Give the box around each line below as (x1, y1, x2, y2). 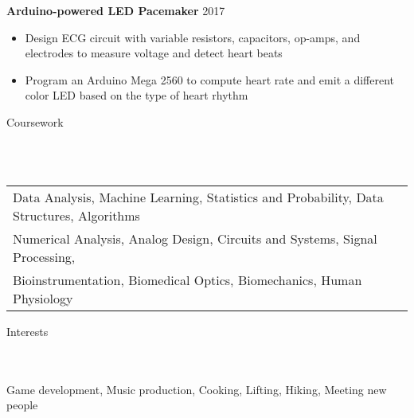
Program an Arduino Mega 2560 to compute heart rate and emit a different (25, 71, 394, 88)
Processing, (13, 247, 76, 266)
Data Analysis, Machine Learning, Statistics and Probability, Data (13, 187, 384, 206)
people (6, 397, 38, 413)
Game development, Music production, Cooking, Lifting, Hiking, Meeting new (6, 381, 387, 397)
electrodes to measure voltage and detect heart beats (25, 45, 283, 61)
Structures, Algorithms (13, 205, 140, 225)
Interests (6, 322, 49, 339)
